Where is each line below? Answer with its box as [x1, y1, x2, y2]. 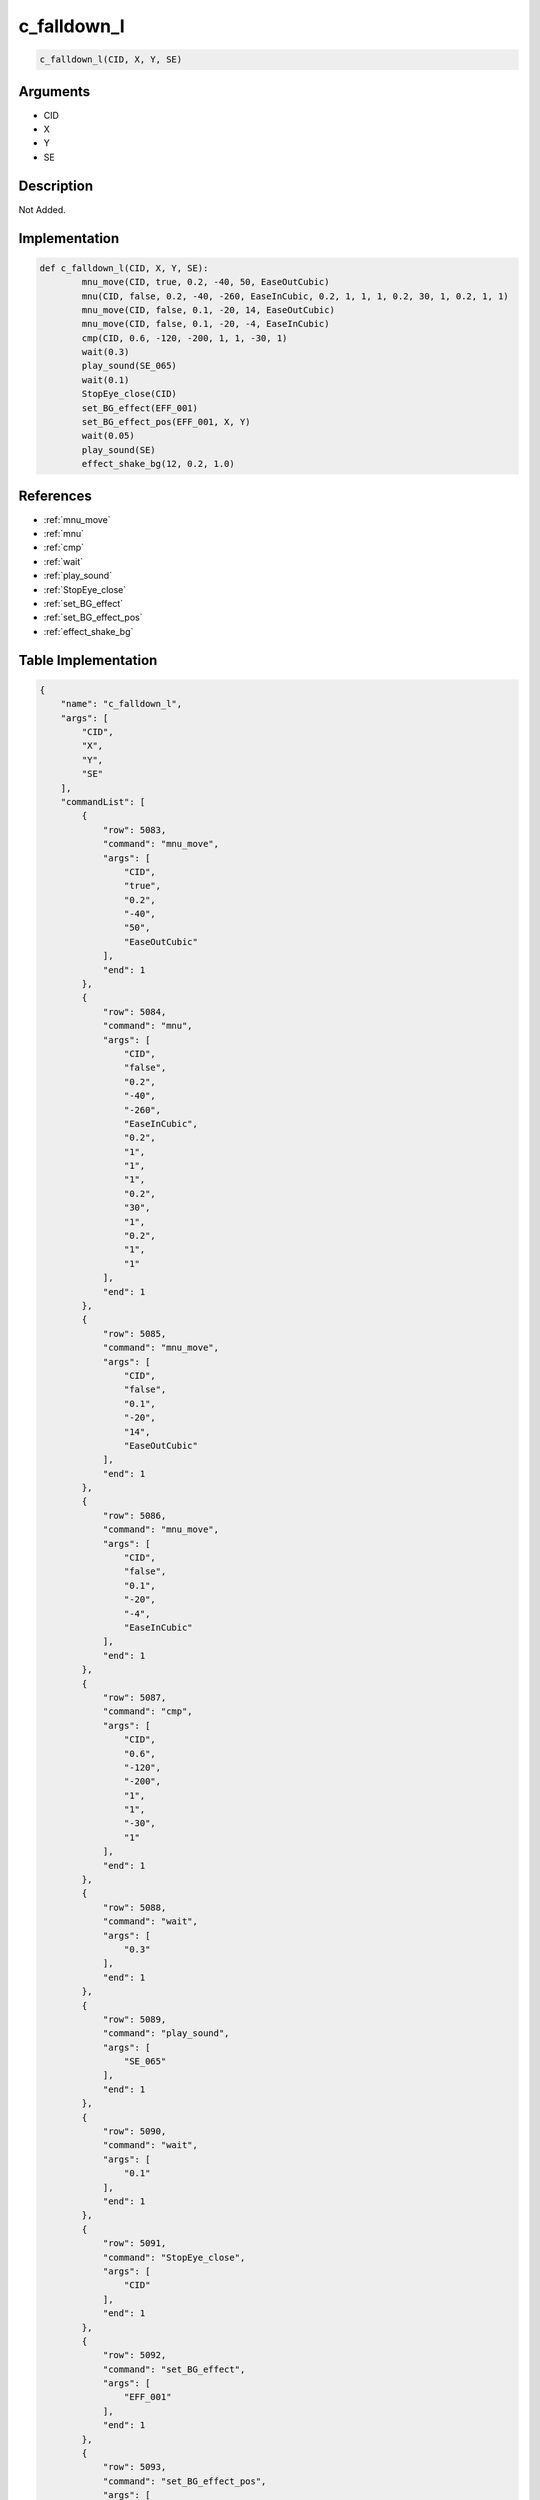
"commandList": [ [60, 796, 146, 807]
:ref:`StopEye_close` [43, 583, 127, 595]
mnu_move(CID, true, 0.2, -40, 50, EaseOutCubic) [81, 276, 330, 288]
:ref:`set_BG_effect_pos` [43, 611, 143, 624]
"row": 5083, [102, 824, 167, 835]
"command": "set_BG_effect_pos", [102, 2475, 267, 2487]
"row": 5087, [102, 1691, 167, 1703]
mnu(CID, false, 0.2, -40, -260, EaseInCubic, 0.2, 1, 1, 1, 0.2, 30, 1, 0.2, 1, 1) [81, 290, 509, 302]
